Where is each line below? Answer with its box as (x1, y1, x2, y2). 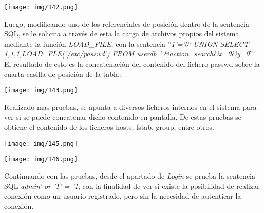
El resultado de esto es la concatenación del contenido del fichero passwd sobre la (4, 59, 260, 69)
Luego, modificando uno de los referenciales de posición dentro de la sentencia (4, 18, 249, 29)
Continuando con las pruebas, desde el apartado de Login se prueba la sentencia (4, 170, 256, 181)
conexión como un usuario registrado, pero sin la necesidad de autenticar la (4, 190, 241, 201)
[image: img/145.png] (4, 140, 78, 147)
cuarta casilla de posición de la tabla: (4, 68, 121, 79)
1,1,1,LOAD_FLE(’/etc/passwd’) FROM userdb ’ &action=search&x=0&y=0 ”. (4, 48, 254, 59)
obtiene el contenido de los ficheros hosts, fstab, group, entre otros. (4, 122, 214, 132)
